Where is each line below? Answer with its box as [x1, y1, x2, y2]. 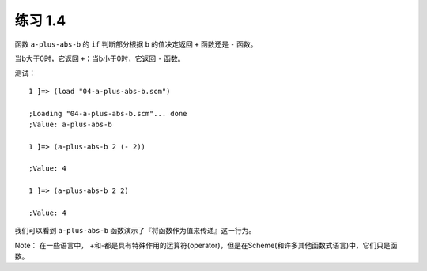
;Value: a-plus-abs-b [28, 119, 112, 129]
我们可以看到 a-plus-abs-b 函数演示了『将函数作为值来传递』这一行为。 [14, 226, 256, 235]
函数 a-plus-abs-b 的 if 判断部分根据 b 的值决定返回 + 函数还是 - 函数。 [14, 40, 258, 49]
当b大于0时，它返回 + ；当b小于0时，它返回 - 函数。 [14, 54, 185, 63]
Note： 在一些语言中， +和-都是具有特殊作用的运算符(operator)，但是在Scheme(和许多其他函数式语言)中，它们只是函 [14, 240, 398, 250]
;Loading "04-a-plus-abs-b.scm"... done [28, 109, 187, 118]
